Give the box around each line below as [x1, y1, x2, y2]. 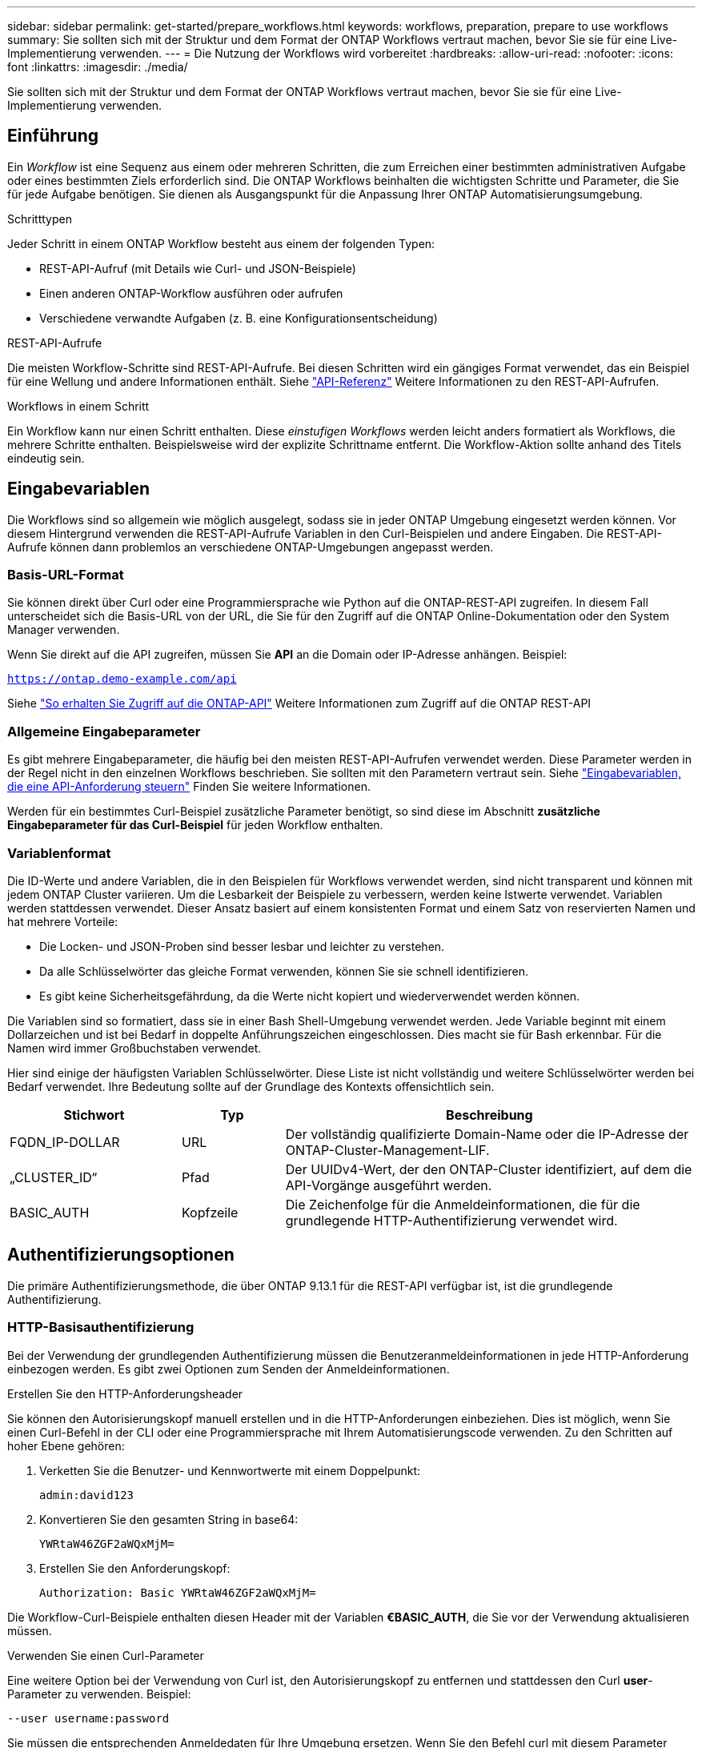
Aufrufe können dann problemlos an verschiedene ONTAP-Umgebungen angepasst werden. [7, 539, 494, 554]
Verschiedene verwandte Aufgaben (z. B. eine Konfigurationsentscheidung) [39, 311, 438, 325]
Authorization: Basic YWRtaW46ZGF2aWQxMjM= [39, 1586, 316, 1599]
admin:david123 [39, 1488, 134, 1501]
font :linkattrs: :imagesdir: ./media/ [7, 60, 188, 74]
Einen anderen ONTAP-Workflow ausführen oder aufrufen [39, 286, 343, 300]
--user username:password [7, 1711, 170, 1725]
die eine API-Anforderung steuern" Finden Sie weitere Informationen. [7, 780, 371, 794]
